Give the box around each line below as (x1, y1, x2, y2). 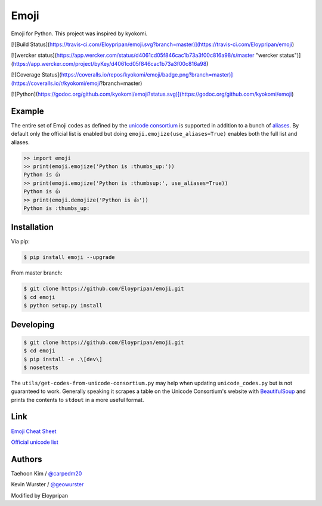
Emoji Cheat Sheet (11, 428, 57, 435)
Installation (11, 222, 54, 233)
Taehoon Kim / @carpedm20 (11, 470, 82, 477)
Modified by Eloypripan (11, 492, 69, 499)
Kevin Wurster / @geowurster (11, 481, 84, 488)
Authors (11, 454, 42, 464)
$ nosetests (23, 364, 59, 371)
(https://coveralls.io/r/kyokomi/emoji (11, 80, 101, 87)
